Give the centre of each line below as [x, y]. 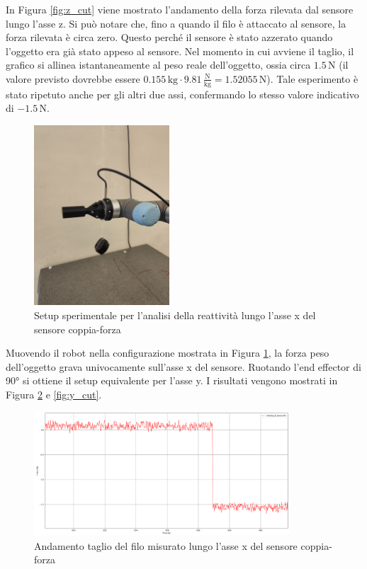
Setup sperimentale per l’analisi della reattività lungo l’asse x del [175, 315]
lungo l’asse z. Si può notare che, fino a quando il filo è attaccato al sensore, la [176, 23]
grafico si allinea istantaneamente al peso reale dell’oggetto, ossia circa [158, 65]
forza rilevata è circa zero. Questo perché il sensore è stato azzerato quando [169, 37]
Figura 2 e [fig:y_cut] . [54, 394]
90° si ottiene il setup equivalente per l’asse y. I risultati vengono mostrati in [172, 380]
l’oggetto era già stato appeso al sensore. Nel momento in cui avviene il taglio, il [180, 51]
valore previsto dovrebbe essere [73, 78]
